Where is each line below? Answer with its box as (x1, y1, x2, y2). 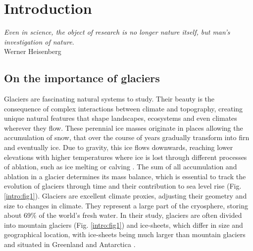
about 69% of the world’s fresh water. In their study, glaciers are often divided (4, 210, 242, 220)
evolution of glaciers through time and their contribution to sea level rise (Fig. (4, 181, 242, 191)
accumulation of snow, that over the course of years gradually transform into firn (4, 132, 250, 143)
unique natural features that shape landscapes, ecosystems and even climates (4, 113, 237, 123)
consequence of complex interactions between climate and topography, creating (4, 103, 243, 113)
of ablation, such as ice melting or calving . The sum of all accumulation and (4, 161, 237, 172)
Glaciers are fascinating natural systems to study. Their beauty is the (4, 94, 215, 104)
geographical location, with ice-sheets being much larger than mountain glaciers (4, 229, 246, 240)
